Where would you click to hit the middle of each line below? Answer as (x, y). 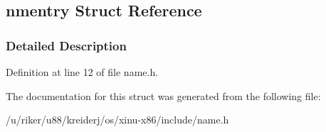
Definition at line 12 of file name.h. (82, 72)
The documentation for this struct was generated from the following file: (163, 95)
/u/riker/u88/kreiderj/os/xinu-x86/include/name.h (117, 120)
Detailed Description (66, 45)
